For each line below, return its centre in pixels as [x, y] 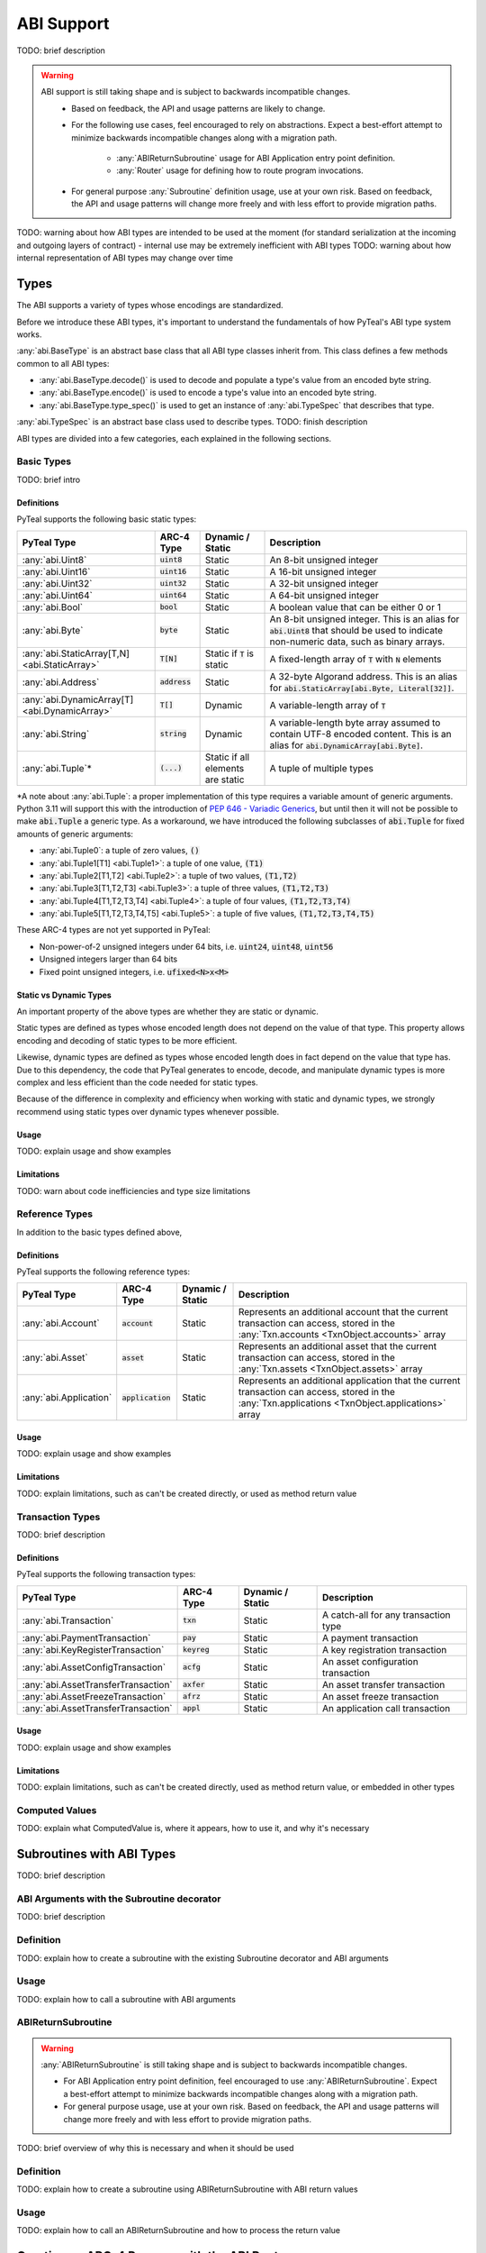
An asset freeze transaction [380, 1696]
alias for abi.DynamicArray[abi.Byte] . [346, 745]
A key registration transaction [384, 1649]
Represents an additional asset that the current [337, 1346]
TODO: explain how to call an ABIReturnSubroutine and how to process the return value [179, 2230]
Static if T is [229, 653]
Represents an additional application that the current [349, 1381]
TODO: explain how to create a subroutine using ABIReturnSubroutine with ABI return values [188, 2189]
